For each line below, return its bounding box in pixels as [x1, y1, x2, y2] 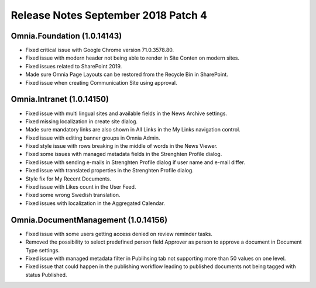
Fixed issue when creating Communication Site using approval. [25, 79, 177, 86]
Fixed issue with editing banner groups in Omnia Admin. [25, 134, 160, 141]
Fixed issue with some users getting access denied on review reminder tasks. [25, 230, 213, 237]
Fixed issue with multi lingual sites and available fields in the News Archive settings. [25, 110, 228, 117]
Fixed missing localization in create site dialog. [25, 117, 138, 125]
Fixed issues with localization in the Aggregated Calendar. [25, 199, 165, 207]
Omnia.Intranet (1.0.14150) [11, 94, 109, 105]
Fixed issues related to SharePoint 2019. [25, 63, 122, 70]
